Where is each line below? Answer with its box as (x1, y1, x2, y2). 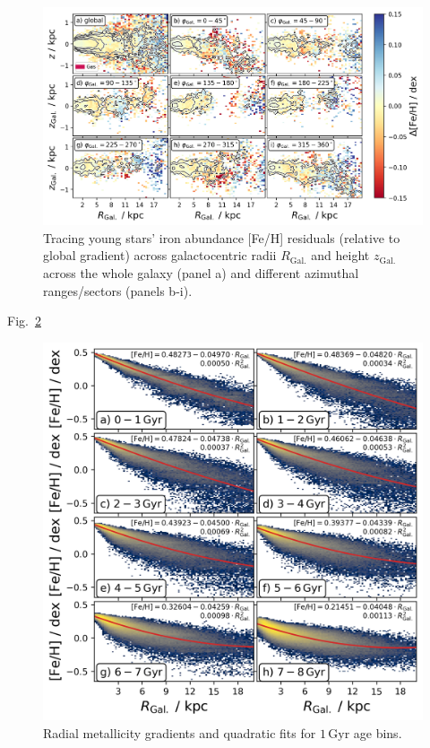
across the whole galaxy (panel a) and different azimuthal (43, 264, 359, 283)
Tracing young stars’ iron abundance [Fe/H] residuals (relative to (43, 228, 400, 247)
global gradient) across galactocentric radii (43, 246, 277, 265)
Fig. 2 (7, 311, 41, 330)
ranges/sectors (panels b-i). (43, 281, 193, 300)
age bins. (353, 723, 402, 742)
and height (311, 246, 370, 265)
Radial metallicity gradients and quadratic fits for (43, 723, 316, 742)
